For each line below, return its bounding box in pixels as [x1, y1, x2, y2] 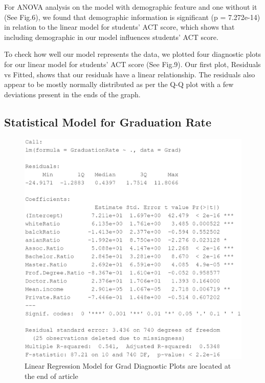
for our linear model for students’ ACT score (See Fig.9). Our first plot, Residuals [4, 58, 261, 69]
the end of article [25, 371, 78, 381]
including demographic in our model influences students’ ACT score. [4, 31, 218, 42]
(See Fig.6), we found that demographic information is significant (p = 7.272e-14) [4, 11, 260, 22]
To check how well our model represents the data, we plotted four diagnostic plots [4, 49, 261, 59]
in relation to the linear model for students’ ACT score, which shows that [4, 22, 235, 32]
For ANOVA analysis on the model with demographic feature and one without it [4, 2, 257, 12]
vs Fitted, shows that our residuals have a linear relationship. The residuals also [4, 69, 255, 79]
